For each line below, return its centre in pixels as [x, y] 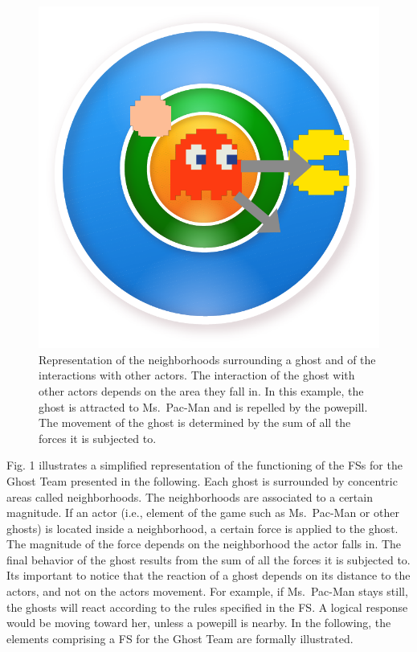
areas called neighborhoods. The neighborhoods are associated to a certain [190, 496]
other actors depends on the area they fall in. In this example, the [201, 390]
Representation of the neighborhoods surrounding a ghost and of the [207, 359]
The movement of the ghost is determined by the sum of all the [195, 422]
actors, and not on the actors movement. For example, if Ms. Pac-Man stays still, [207, 591]
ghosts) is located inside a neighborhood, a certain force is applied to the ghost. [202, 528]
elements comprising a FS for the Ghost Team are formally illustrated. [180, 638]
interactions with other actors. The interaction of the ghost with [197, 375]
